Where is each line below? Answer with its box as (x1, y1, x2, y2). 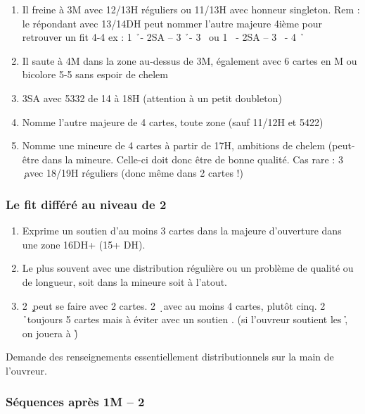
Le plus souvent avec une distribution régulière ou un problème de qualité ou (22, 261, 354, 275)
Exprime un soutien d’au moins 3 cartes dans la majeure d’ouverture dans (22, 223, 342, 238)
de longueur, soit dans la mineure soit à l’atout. (22, 274, 228, 289)
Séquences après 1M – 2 (6, 393, 145, 410)
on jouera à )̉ (22, 325, 78, 340)
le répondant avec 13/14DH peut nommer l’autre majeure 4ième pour (22, 15, 323, 30)
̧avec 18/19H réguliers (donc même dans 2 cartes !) (22, 165, 243, 180)
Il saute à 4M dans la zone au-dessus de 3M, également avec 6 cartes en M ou (22, 53, 357, 68)
